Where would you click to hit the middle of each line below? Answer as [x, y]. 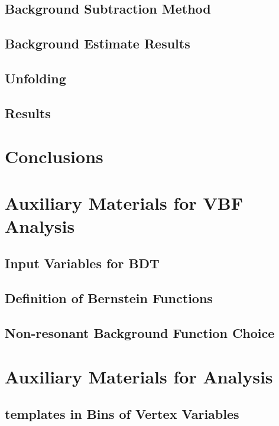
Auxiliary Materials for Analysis [139, 376]
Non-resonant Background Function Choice [140, 333]
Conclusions [54, 156]
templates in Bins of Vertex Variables [122, 414]
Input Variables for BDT [82, 263]
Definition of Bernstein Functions [109, 298]
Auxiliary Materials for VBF [124, 202]
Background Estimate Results [98, 43]
